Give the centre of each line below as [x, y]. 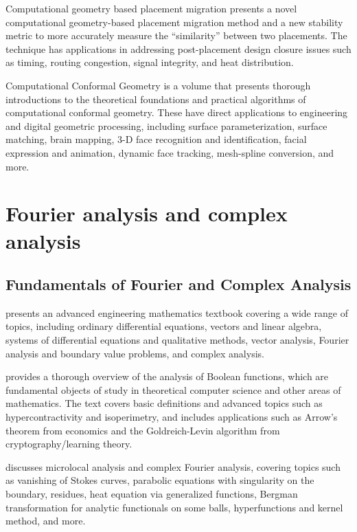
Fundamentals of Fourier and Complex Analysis [178, 284]
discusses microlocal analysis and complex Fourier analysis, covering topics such [173, 466]
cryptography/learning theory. [69, 444]
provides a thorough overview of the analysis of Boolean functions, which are [167, 376]
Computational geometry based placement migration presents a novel [151, 8]
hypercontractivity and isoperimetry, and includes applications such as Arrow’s [172, 417]
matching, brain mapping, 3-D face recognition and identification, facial [156, 139]
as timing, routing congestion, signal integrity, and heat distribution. [150, 62]
